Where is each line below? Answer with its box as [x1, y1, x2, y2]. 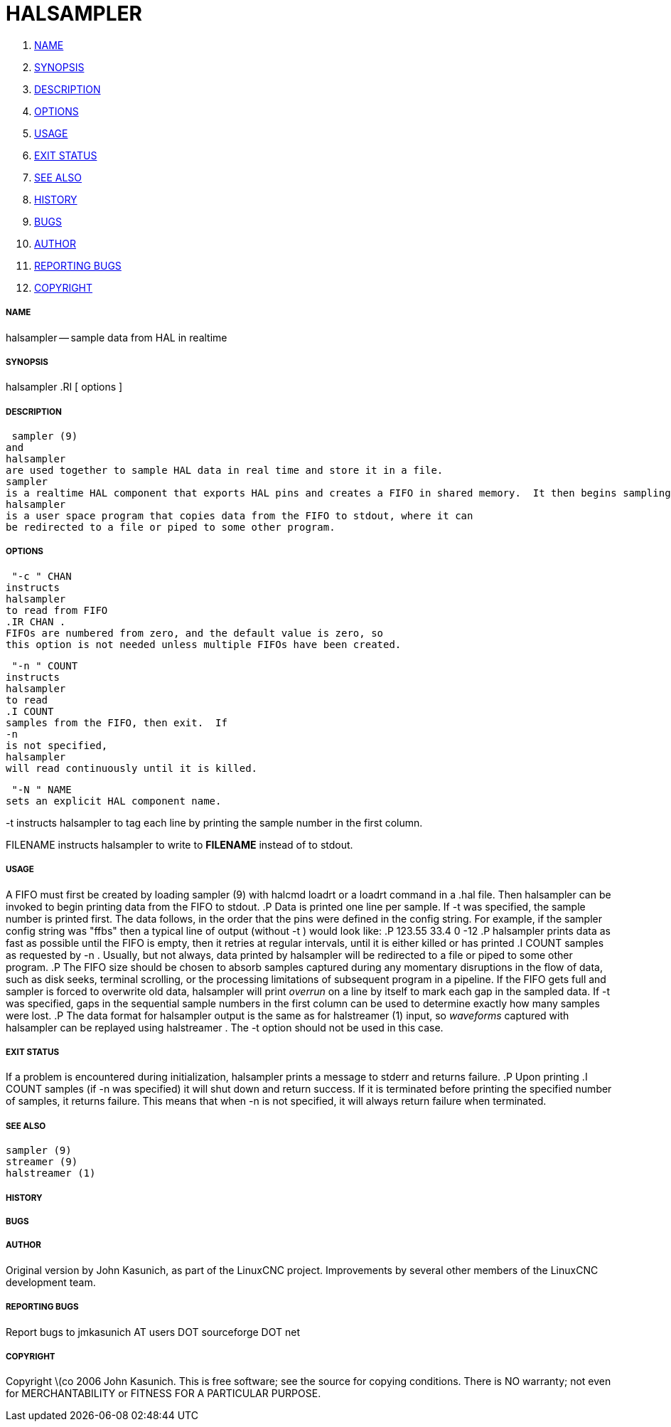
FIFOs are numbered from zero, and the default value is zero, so [6, 627, 384, 639]
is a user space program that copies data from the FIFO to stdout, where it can [6, 510, 473, 522]
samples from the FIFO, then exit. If [6, 716, 227, 728]
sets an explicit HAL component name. [6, 795, 222, 807]
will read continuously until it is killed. [6, 762, 258, 774]
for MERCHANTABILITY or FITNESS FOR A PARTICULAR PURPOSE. [6, 1387, 321, 1400]
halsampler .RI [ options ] [6, 381, 123, 393]
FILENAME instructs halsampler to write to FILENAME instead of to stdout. [6, 838, 353, 851]
